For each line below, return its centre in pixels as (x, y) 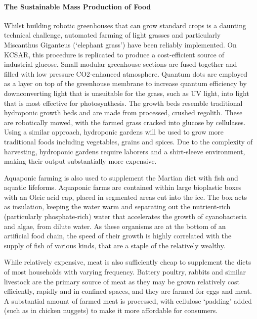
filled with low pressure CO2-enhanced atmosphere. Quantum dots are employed (126, 73)
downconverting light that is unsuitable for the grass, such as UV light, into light (127, 93)
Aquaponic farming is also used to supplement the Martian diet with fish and (121, 177)
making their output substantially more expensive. (80, 161)
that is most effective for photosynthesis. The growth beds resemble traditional (123, 103)
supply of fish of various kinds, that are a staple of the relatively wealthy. (115, 245)
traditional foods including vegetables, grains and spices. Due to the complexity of (128, 141)
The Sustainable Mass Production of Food (78, 6)
